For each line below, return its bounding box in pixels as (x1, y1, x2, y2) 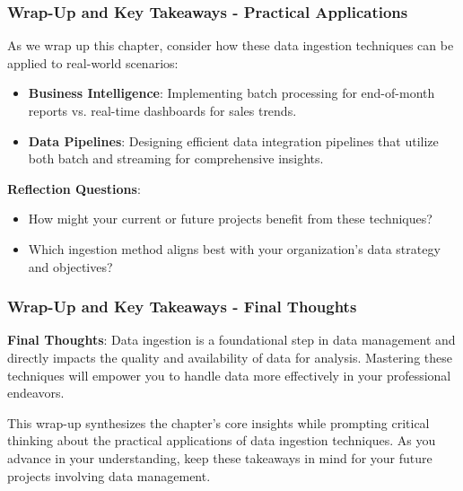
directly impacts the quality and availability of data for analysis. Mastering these (7, 347, 452, 366)
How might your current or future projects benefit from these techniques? (28, 209, 432, 228)
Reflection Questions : (7, 179, 141, 197)
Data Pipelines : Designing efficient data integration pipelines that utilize (28, 131, 439, 150)
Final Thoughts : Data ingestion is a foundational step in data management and (7, 330, 456, 349)
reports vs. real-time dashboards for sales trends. (28, 101, 297, 119)
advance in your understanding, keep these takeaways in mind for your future (7, 448, 432, 467)
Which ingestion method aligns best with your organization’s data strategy (28, 239, 441, 258)
